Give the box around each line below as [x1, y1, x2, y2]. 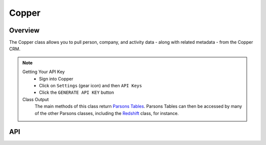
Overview [9, 26, 40, 35]
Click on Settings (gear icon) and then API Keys [39, 83, 142, 89]
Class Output [22, 96, 49, 102]
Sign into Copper [39, 75, 73, 81]
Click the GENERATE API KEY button [39, 89, 114, 96]
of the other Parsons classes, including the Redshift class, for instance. [34, 110, 179, 116]
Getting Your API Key [22, 69, 65, 75]
